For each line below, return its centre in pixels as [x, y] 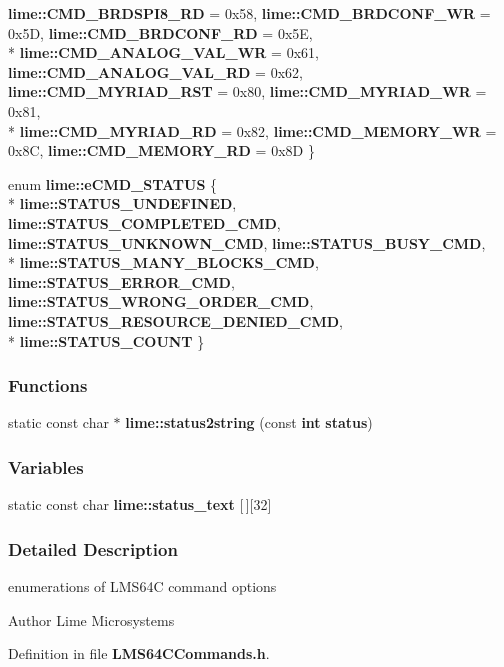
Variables [46, 466]
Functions [48, 385]
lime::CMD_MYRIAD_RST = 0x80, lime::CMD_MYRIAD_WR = [247, 91]
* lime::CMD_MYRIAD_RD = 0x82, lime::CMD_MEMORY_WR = [252, 130]
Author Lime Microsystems [91, 619]
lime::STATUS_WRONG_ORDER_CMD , [161, 301]
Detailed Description [93, 548]
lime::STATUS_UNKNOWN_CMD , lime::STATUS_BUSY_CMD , [247, 242]
